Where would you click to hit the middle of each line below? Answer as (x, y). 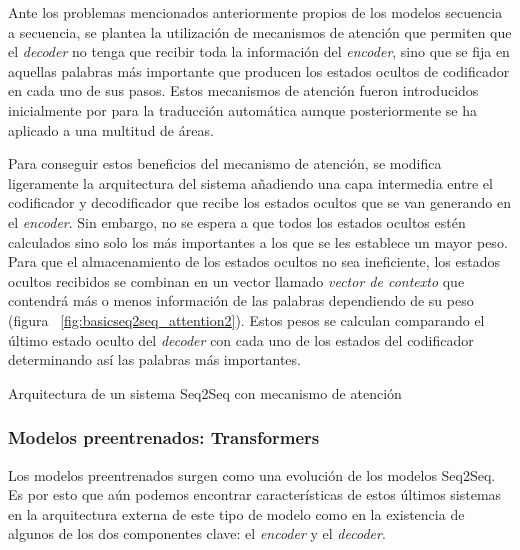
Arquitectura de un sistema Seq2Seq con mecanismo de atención (205, 392)
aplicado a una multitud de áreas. (111, 129)
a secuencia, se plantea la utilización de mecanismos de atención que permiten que (260, 31)
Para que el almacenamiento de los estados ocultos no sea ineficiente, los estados (254, 261)
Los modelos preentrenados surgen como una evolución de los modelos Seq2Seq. (252, 474)
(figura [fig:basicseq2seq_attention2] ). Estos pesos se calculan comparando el (246, 319)
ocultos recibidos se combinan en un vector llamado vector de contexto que (236, 280)
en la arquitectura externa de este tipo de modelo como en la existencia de (236, 513)
